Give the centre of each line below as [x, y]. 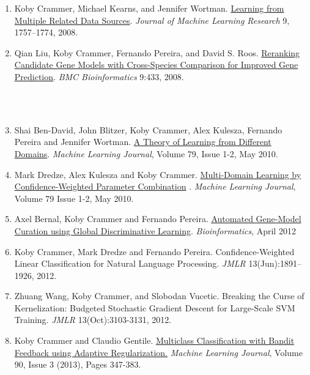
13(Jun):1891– [275, 263]
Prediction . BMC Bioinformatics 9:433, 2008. [99, 76]
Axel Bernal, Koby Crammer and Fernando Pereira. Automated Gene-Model [158, 219]
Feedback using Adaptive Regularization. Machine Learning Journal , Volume [158, 352]
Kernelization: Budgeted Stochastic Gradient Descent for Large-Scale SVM [155, 307]
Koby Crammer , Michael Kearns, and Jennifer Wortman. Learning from [149, 8]
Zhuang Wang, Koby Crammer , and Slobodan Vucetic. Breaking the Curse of [159, 296]
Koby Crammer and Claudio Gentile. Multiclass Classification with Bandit [154, 340]
